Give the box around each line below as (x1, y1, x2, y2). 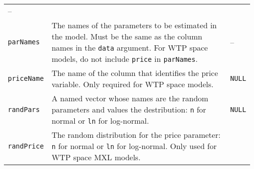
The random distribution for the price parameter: (51, 129, 221, 140)
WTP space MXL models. (51, 151, 141, 163)
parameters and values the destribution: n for (51, 104, 206, 115)
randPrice (8, 142, 44, 150)
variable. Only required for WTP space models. (51, 78, 213, 90)
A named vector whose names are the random (51, 93, 209, 104)
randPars (8, 105, 40, 113)
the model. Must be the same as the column (51, 31, 202, 42)
